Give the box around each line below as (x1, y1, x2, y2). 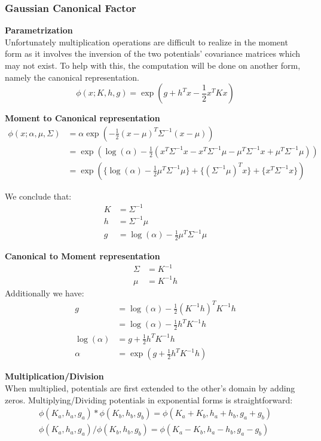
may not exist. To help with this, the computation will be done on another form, (5, 59, 301, 71)
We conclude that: (5, 189, 72, 202)
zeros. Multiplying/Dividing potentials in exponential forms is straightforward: (5, 393, 293, 406)
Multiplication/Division (5, 370, 104, 382)
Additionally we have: (5, 286, 84, 299)
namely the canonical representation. (5, 71, 139, 83)
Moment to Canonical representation (5, 112, 160, 124)
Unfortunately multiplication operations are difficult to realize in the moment (5, 35, 288, 48)
